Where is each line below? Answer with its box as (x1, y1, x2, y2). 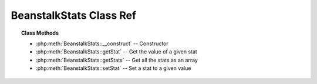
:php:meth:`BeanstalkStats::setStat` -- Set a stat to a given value (36, 65, 191, 72)
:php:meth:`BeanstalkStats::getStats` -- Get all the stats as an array (36, 56, 198, 63)
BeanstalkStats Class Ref (11, 9, 137, 22)
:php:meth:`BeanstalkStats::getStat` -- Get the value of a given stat (36, 48, 198, 55)
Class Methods (21, 29, 59, 36)
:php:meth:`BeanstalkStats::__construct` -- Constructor (36, 40, 168, 47)
